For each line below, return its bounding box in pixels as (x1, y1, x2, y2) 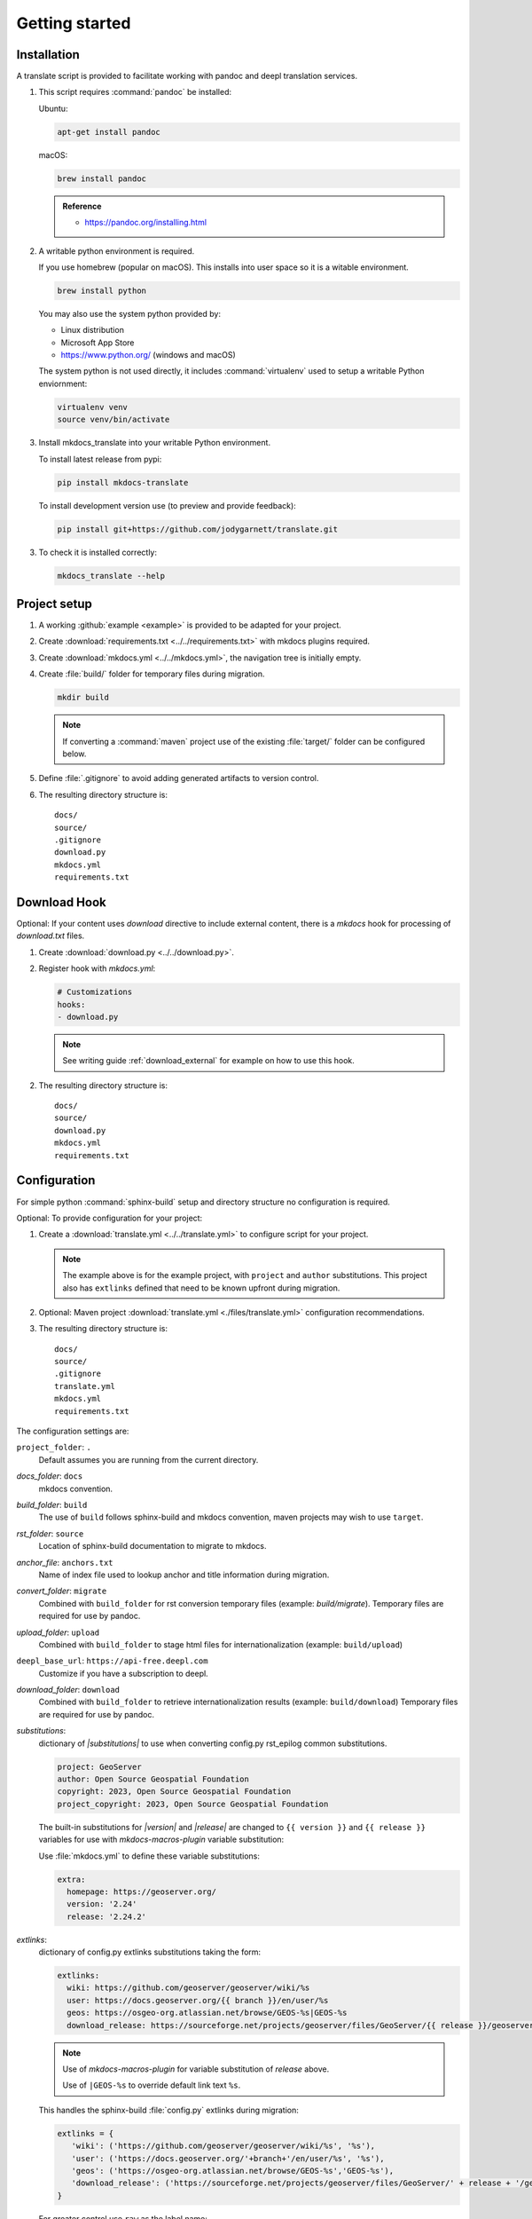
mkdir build (57, 692, 110, 703)
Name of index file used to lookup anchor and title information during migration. (38, 1569, 330, 1580)
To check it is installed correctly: (38, 547, 157, 557)
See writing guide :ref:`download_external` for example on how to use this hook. (62, 1055, 355, 1066)
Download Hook (16, 895, 106, 910)
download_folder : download (16, 1685, 120, 1695)
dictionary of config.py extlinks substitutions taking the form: (38, 1947, 262, 1957)
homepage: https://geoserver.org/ (66, 1886, 217, 1897)
